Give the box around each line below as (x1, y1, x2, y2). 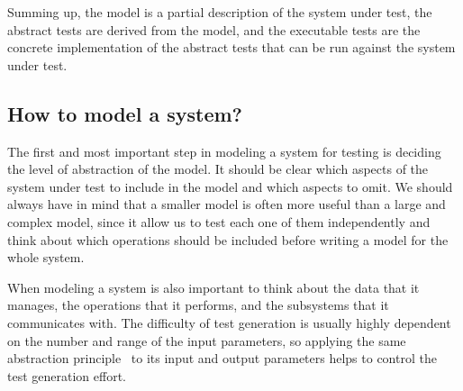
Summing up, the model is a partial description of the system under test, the (7, 3, 432, 21)
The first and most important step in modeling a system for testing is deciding (7, 141, 441, 160)
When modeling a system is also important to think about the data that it (7, 277, 420, 296)
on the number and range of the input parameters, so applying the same (7, 331, 406, 350)
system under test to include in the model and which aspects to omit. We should (7, 177, 453, 195)
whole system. (7, 248, 85, 267)
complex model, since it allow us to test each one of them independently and (7, 212, 431, 231)
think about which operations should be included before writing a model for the (7, 230, 449, 249)
